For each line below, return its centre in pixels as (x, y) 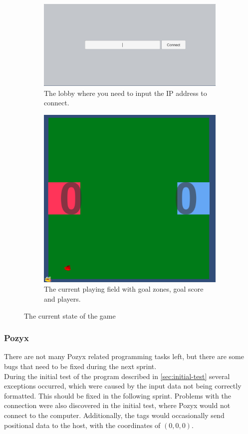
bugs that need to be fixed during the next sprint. (80, 366)
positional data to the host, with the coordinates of (82, 425)
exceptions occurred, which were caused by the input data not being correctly (123, 386)
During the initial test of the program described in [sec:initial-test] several (117, 376)
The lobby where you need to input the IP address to (125, 93)
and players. (62, 299)
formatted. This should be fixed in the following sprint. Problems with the (118, 395)
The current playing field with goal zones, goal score (124, 289)
